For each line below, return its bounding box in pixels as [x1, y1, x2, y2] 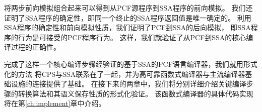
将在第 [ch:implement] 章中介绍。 [4, 98, 106, 108]
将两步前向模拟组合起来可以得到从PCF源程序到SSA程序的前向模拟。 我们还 [4, 3, 253, 13]
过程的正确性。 [11, 42, 60, 52]
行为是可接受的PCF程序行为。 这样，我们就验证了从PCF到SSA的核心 [18, 32, 246, 42]
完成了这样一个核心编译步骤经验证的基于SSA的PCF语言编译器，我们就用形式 [4, 58, 257, 69]
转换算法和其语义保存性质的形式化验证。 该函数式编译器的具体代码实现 [18, 88, 253, 98]
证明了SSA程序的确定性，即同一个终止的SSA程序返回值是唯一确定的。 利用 [4, 12, 251, 23]
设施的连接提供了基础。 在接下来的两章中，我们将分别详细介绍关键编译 [11, 78, 246, 89]
